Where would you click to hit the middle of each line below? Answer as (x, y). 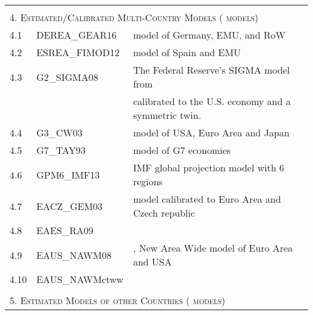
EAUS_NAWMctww (80, 279)
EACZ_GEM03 (70, 206)
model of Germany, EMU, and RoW (209, 35)
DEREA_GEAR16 (76, 35)
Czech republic (164, 213)
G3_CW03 (60, 132)
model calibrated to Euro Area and (207, 199)
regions (148, 181)
